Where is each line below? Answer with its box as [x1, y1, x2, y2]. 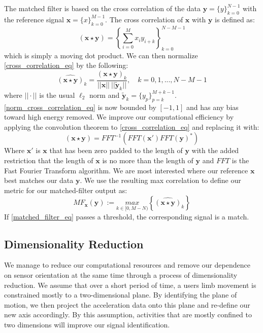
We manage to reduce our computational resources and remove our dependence [4, 260, 250, 270]
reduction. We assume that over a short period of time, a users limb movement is [4, 279, 256, 290]
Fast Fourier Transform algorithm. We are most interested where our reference [4, 165, 248, 175]
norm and [89, 89, 120, 100]
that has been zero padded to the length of [49, 145, 183, 156]
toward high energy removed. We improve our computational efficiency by [4, 112, 234, 122]
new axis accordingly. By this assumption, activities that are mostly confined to [4, 309, 252, 320]
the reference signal [4, 14, 64, 24]
